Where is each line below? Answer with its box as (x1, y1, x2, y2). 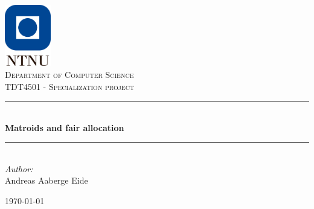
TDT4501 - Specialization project (5, 80, 135, 92)
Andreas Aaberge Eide (5, 174, 88, 187)
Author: (5, 162, 33, 175)
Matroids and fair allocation (5, 121, 124, 133)
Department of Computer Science (5, 68, 134, 80)
